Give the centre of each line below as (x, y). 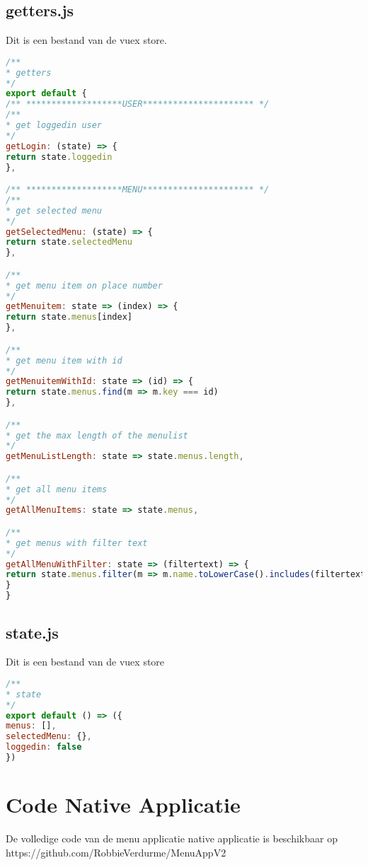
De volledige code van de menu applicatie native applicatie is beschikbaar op (172, 838)
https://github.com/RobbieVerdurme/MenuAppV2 (116, 852)
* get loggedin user (54, 126)
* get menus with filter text (77, 543)
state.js (32, 632)
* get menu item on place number (84, 285)
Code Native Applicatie (123, 805)
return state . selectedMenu (69, 242)
